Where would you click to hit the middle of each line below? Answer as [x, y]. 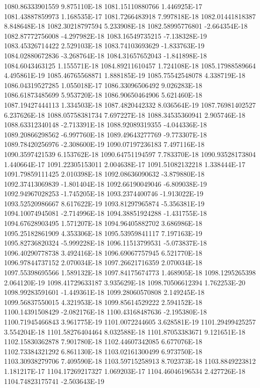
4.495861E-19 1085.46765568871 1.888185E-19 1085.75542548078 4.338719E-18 [125, 75]
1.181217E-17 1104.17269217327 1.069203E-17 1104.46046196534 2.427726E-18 [125, 371]
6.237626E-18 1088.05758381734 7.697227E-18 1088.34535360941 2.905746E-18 [125, 114]
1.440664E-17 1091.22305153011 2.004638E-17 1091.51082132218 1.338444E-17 [125, 164]
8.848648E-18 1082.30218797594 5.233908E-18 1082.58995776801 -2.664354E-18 [126, 26]
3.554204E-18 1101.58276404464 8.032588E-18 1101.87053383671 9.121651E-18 [125, 331]
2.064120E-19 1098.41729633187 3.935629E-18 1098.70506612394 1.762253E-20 [125, 282]
